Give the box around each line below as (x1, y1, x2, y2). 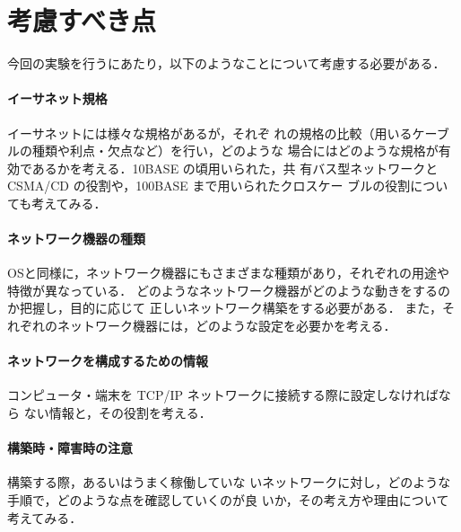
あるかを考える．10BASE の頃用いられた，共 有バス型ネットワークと (31, 158, 439, 177)
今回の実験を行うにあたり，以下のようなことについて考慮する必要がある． (7, 54, 446, 73)
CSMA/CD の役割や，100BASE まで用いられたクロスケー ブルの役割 (7, 176, 411, 195)
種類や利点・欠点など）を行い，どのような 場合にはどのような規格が (31, 141, 439, 160)
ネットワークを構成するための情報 (7, 351, 208, 370)
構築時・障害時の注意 (7, 439, 133, 457)
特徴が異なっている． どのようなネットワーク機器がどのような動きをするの (7, 280, 450, 299)
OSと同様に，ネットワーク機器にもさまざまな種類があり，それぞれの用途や (7, 263, 449, 282)
